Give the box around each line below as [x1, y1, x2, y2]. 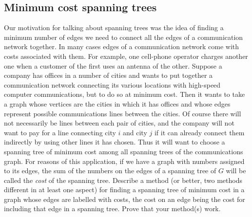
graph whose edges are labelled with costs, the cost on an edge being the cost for [4, 194, 245, 204]
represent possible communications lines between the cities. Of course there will [4, 108, 241, 118]
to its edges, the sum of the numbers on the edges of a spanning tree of [4, 165, 216, 176]
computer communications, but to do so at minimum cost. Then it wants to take [4, 89, 245, 99]
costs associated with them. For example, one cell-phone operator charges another [4, 51, 248, 61]
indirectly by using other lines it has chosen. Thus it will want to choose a [4, 137, 225, 147]
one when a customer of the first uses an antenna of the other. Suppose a [4, 60, 222, 71]
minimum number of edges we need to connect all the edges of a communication [4, 32, 243, 42]
